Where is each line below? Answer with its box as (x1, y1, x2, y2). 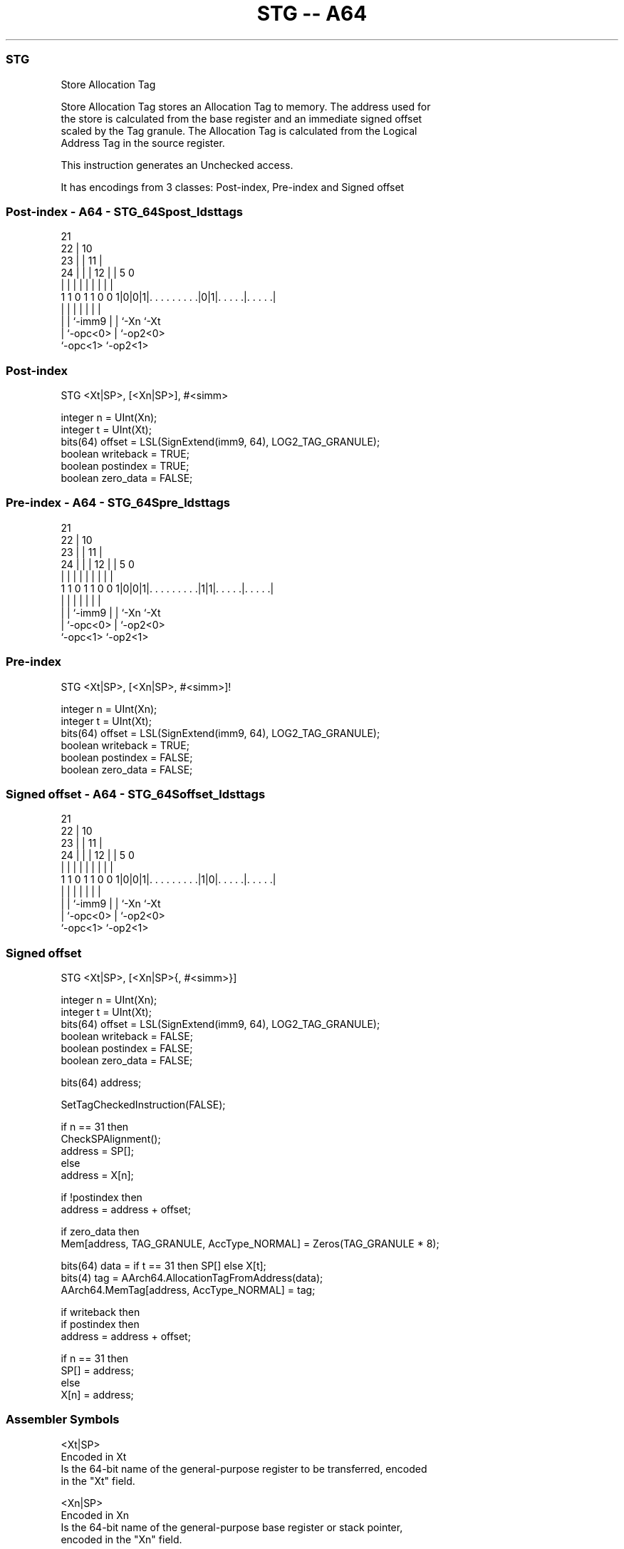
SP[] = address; (61, 1364, 134, 1376)
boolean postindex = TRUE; (61, 460, 189, 472)
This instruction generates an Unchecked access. (61, 158, 293, 171)
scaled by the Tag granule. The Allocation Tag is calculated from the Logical (61, 124, 417, 137)
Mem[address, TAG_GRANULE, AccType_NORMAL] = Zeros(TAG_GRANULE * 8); (61, 1237, 440, 1250)
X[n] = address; (61, 1389, 134, 1401)
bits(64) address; (61, 1076, 142, 1089)
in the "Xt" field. (61, 1474, 135, 1487)
